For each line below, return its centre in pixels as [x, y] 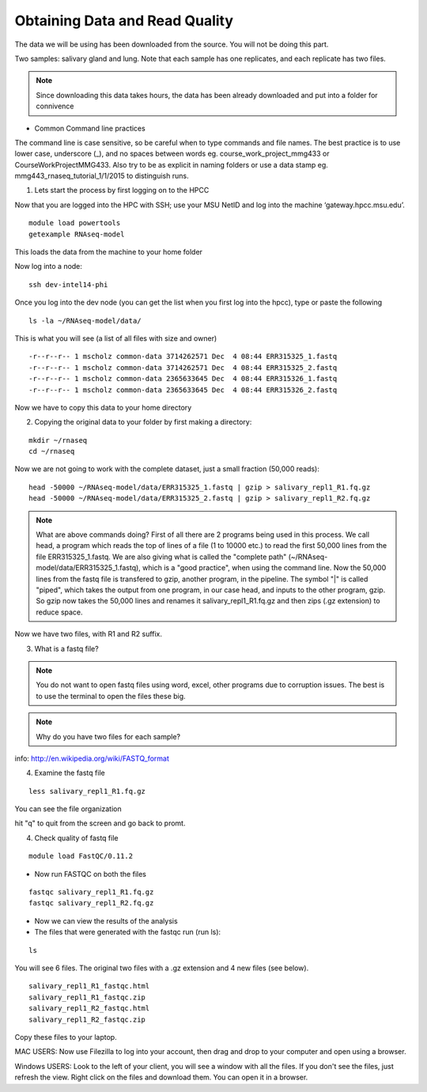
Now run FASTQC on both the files [90, 874]
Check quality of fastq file [76, 837]
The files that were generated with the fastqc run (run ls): [128, 932]
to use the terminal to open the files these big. [111, 696]
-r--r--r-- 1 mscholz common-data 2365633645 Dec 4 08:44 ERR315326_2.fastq [183, 390]
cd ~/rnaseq [52, 452]
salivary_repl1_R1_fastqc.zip [87, 997]
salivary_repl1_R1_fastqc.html [89, 986]
